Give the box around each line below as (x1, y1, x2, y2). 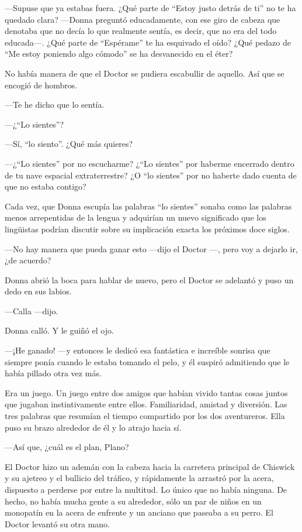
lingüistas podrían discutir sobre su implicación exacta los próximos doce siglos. (5, 222, 290, 235)
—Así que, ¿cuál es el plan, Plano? (5, 441, 129, 453)
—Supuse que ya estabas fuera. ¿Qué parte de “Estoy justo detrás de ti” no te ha (5, 2, 296, 13)
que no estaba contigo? (5, 180, 86, 193)
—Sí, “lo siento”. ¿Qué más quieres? (5, 138, 133, 150)
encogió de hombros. (5, 78, 78, 91)
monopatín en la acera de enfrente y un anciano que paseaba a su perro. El (5, 506, 273, 519)
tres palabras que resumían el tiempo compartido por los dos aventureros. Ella (5, 410, 285, 422)
